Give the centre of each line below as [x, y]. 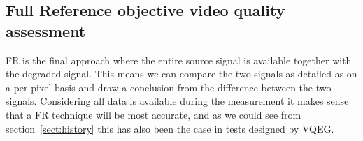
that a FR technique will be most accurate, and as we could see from [154, 114]
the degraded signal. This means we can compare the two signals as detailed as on [181, 74]
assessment [46, 30]
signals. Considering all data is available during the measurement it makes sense [177, 101]
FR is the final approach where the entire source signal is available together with [179, 60]
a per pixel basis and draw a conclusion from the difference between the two [169, 87]
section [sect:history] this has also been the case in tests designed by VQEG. [170, 128]
